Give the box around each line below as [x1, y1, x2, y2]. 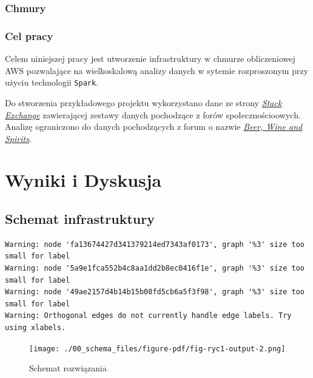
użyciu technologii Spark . [5, 76, 99, 89]
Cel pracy [5, 28, 53, 43]
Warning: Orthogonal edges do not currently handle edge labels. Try [5, 311, 292, 320]
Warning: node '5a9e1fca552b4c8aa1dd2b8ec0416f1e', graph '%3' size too [5, 264, 305, 273]
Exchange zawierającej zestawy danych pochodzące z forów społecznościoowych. [5, 108, 301, 121]
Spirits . [5, 132, 32, 144]
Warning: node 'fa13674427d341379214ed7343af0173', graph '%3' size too [5, 240, 305, 249]
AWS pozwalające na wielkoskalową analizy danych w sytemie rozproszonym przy [5, 64, 309, 76]
